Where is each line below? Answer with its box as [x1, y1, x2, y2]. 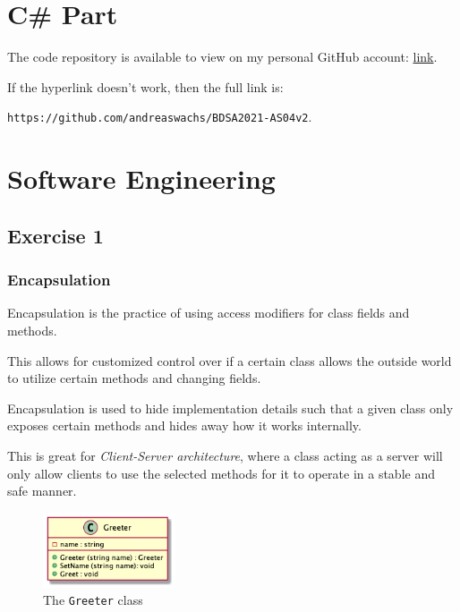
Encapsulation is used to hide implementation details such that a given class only [7, 398, 454, 417]
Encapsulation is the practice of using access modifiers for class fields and [7, 303, 410, 322]
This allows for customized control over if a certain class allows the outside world [7, 351, 452, 370]
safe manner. [7, 481, 77, 500]
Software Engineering [7, 160, 276, 197]
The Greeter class [43, 591, 143, 609]
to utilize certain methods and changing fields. [7, 369, 261, 387]
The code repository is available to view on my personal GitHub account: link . [7, 47, 438, 66]
